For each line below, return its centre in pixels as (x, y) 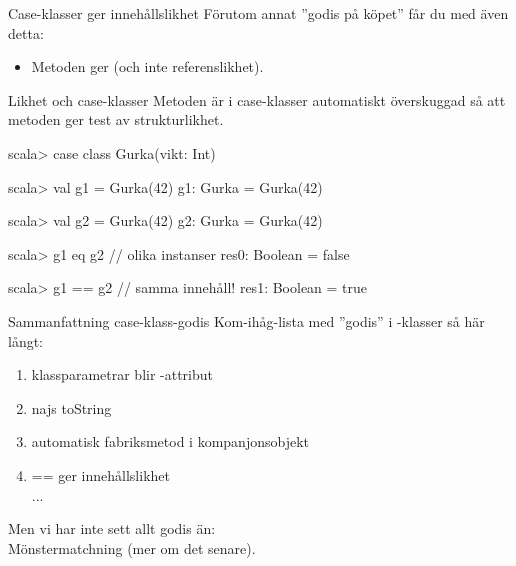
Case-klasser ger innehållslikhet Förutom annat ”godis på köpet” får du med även (258, 13)
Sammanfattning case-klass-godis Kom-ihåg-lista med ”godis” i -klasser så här (246, 320)
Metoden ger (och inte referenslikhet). (147, 66)
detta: (26, 32)
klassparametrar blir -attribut (122, 374)
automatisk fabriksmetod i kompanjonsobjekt (170, 441)
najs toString (71, 407)
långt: (26, 340)
